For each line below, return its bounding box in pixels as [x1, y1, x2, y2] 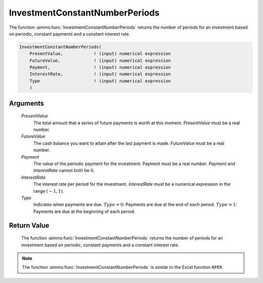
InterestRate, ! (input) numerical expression [29, 71, 171, 77]
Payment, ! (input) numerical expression [29, 65, 171, 70]
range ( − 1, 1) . [33, 188, 64, 194]
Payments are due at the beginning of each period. [33, 208, 136, 214]
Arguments [9, 99, 44, 107]
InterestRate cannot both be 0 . [33, 168, 95, 173]
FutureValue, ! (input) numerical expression [29, 57, 171, 63]
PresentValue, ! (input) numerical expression [29, 51, 171, 57]
